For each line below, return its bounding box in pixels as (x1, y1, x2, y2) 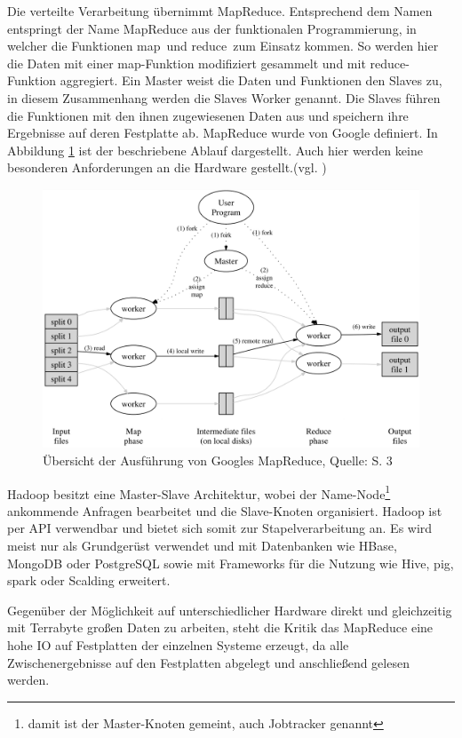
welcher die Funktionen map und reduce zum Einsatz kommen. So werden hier (7, 36, 439, 55)
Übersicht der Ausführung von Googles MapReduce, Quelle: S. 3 (43, 451, 393, 470)
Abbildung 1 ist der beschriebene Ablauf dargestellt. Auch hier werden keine (7, 140, 423, 159)
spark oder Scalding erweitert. (7, 571, 171, 590)
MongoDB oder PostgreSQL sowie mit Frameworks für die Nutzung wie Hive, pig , (7, 553, 454, 572)
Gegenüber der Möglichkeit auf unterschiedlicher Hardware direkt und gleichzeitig (7, 600, 452, 619)
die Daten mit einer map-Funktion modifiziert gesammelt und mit (7, 53, 366, 72)
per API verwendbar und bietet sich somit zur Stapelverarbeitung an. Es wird (7, 519, 433, 537)
